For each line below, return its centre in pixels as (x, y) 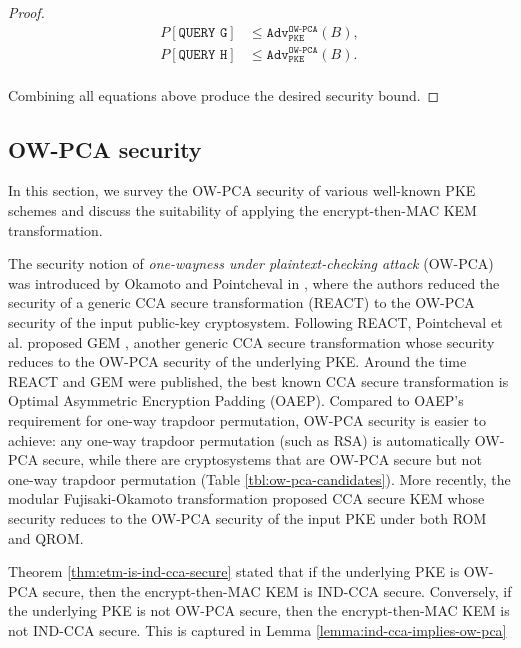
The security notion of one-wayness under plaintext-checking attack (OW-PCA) (251, 263)
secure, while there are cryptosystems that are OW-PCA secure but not (262, 459)
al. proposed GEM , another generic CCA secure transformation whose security (251, 341)
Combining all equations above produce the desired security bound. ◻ (224, 94)
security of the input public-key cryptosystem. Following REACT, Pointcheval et (255, 322)
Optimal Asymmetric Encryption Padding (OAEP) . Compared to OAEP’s (236, 400)
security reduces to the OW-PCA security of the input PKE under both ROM (247, 517)
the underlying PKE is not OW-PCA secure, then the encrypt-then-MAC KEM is (259, 610)
